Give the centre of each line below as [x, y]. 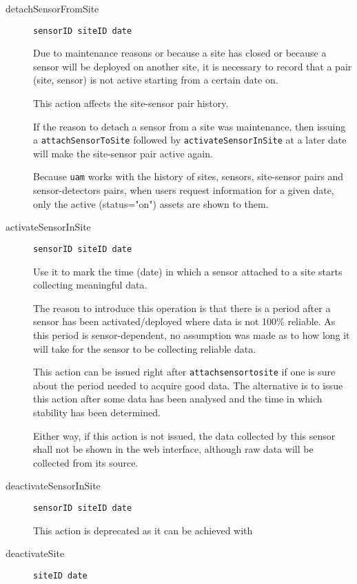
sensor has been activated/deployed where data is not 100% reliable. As [184, 321]
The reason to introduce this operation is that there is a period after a [182, 308]
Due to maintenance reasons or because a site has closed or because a [180, 53]
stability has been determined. [97, 412]
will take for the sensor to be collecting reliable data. [145, 348]
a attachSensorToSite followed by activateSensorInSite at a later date [190, 140]
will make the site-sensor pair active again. [123, 153]
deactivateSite [35, 553]
